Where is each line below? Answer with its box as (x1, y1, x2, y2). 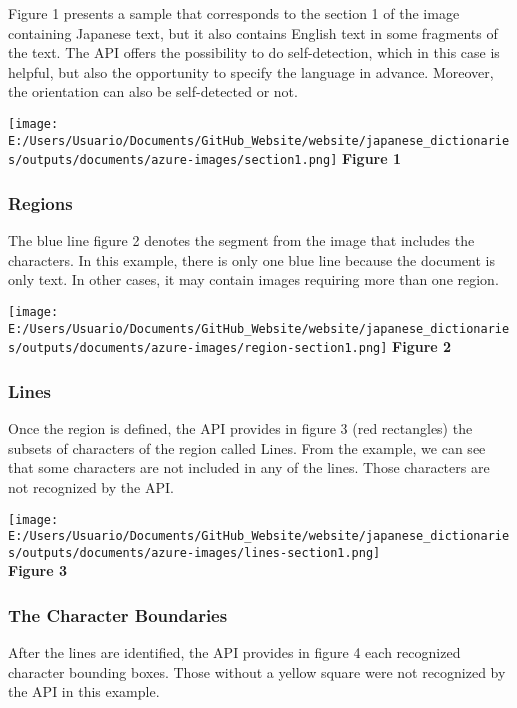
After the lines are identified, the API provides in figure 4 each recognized (8, 642, 461, 663)
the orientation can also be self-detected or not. (8, 81, 298, 102)
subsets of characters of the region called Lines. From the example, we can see (8, 437, 486, 458)
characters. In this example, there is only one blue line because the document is (8, 249, 495, 270)
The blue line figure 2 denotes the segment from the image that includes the (8, 230, 475, 251)
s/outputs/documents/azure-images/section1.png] (8, 153, 338, 168)
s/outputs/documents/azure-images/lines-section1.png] (8, 545, 381, 560)
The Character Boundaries (8, 602, 228, 627)
